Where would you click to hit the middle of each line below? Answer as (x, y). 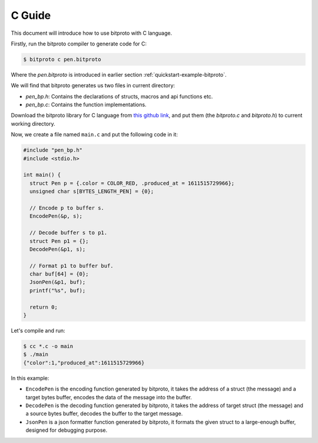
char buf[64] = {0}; (59, 274)
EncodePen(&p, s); (56, 216)
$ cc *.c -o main (48, 346)
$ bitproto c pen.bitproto (62, 59)
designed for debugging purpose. (67, 430)
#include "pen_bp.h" (53, 150)
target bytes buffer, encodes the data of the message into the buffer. (109, 397)
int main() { (42, 175)
